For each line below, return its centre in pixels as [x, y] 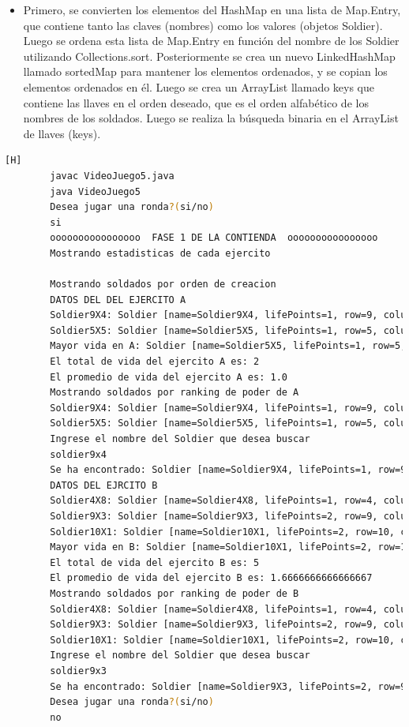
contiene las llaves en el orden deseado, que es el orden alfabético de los [196, 102]
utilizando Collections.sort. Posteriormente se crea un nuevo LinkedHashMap [209, 56]
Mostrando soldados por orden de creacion [163, 285]
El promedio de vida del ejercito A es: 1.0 [169, 377]
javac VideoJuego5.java [112, 176]
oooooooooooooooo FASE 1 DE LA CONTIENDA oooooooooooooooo [214, 238]
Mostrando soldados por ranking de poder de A [174, 393]
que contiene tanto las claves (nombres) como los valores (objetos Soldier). [203, 25]
